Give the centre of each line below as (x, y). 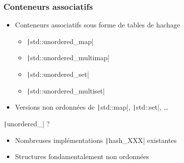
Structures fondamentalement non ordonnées (82, 156)
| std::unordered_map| (60, 41)
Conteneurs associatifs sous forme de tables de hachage (97, 25)
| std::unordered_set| (58, 74)
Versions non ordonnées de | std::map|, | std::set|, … (92, 107)
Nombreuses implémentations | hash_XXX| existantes (96, 140)
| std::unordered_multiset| (66, 90)
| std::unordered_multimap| (68, 58)
